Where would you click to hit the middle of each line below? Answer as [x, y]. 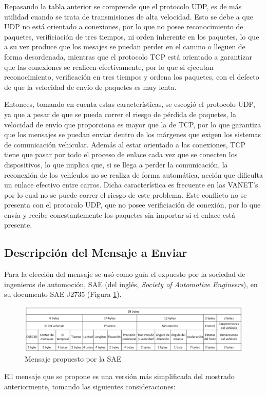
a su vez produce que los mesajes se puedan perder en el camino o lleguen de [125, 46]
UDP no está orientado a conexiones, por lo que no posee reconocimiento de [124, 26]
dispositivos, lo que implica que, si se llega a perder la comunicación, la [116, 164]
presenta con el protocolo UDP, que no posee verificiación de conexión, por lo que [132, 205]
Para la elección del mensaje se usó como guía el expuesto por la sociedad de [125, 274]
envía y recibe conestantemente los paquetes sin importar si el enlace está [120, 214]
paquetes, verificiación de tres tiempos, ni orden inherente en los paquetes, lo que [132, 36]
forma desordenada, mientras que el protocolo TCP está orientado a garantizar [128, 56]
